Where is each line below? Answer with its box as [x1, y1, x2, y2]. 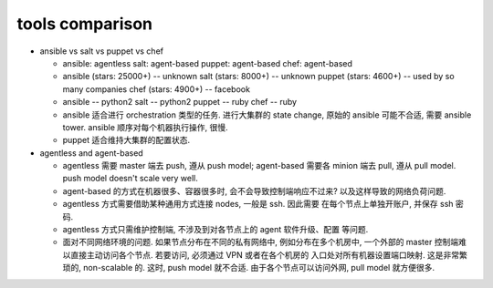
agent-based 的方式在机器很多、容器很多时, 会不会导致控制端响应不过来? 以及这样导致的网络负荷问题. [62, 185, 446, 196]
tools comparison [16, 14, 153, 34]
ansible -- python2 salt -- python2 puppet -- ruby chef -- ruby [62, 97, 297, 108]
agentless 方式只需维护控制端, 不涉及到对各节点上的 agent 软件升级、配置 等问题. [62, 224, 369, 235]
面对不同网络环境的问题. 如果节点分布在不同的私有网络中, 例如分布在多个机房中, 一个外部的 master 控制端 [62, 237, 459, 248]
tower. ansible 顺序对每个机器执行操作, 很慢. [62, 121, 228, 132]
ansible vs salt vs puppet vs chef [39, 46, 164, 57]
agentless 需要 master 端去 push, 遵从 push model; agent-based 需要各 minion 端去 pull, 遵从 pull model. [62, 160, 456, 171]
